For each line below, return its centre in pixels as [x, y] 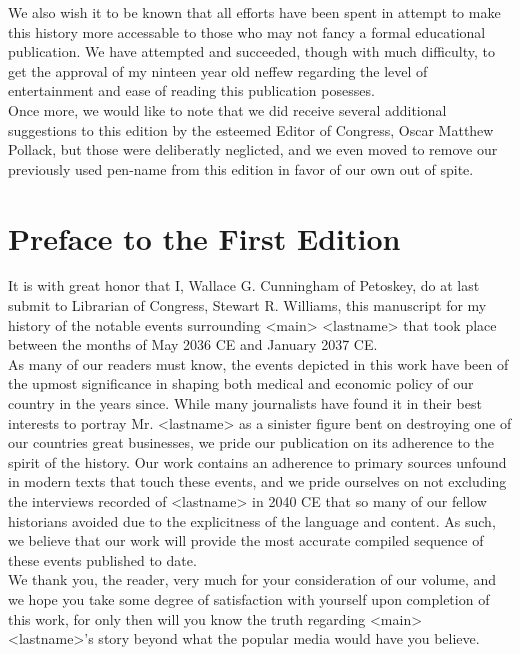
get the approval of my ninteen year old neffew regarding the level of [218, 70]
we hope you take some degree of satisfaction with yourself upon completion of [249, 598]
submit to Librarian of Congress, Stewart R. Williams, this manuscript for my [247, 305]
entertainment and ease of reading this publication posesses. [191, 90]
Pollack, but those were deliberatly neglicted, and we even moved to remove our [253, 149]
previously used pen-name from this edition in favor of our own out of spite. [241, 168]
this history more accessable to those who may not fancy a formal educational [247, 31]
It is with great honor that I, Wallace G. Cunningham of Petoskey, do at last [244, 285]
